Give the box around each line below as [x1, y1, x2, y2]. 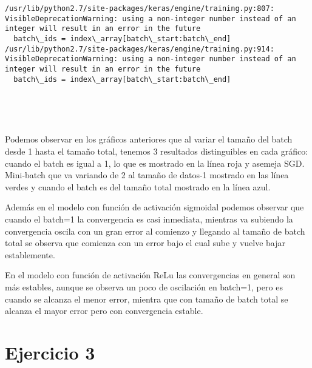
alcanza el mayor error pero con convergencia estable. [5, 304, 203, 317]
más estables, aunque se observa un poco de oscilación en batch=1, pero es [5, 280, 283, 293]
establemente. [5, 248, 55, 261]
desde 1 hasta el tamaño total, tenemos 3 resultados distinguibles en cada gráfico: [5, 145, 308, 158]
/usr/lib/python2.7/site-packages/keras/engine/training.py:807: [5, 4, 274, 13]
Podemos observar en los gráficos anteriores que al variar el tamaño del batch [5, 133, 293, 146]
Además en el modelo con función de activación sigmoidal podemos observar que [5, 201, 304, 213]
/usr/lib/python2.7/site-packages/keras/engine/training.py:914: [5, 44, 274, 53]
